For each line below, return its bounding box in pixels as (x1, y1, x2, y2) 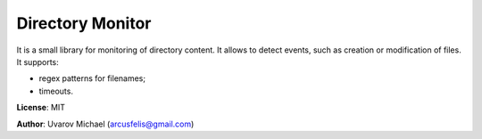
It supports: (16, 56, 60, 67)
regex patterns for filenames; (38, 73, 146, 84)
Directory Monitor (16, 13, 152, 33)
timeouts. (38, 86, 73, 96)
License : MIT (16, 102, 66, 113)
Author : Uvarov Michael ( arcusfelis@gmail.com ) (16, 119, 195, 129)
